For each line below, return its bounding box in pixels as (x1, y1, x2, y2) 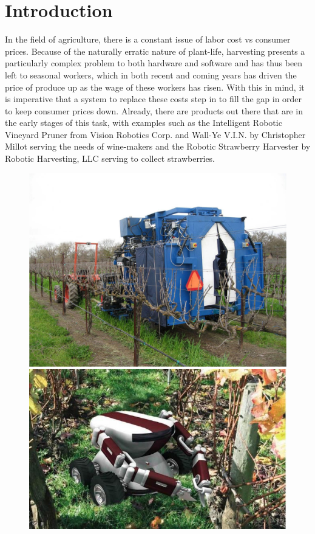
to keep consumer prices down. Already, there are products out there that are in (5, 104, 303, 117)
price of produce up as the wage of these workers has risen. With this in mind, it (5, 80, 305, 93)
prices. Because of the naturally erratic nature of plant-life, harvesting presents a (5, 44, 305, 57)
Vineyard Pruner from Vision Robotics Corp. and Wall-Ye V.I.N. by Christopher (5, 128, 306, 140)
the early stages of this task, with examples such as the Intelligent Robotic (5, 116, 282, 129)
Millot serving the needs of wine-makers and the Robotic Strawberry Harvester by (5, 140, 311, 153)
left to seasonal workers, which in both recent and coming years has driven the (5, 68, 297, 81)
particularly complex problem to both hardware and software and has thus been (5, 57, 303, 69)
